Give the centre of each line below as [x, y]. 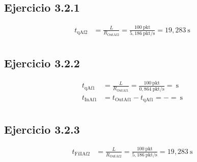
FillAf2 [82, 154]
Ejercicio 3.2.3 [42, 129]
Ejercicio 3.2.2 [42, 63]
